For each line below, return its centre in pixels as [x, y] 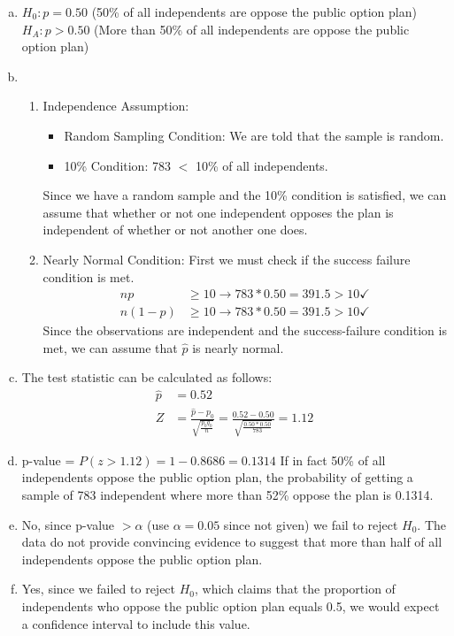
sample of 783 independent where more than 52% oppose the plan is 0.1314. [227, 494]
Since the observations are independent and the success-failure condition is [245, 330]
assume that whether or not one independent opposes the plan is [218, 212]
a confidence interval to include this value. [136, 623]
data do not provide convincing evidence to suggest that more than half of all [232, 542]
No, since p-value [68, 524]
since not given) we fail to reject [311, 524]
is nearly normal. [238, 347]
